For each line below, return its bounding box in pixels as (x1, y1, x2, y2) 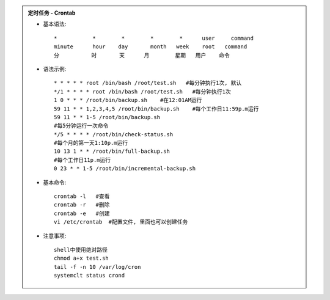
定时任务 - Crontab (28, 9, 76, 16)
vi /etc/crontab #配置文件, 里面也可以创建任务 (54, 219, 188, 225)
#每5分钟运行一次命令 (54, 122, 109, 130)
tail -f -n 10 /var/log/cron (54, 263, 141, 270)
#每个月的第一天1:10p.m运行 (54, 139, 128, 147)
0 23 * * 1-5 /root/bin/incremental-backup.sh (54, 165, 196, 172)
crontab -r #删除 (54, 202, 110, 208)
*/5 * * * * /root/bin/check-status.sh (54, 131, 174, 137)
